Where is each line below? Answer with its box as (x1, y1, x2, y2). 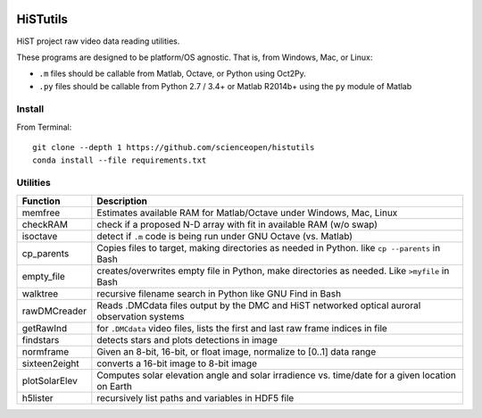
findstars (21, 333, 60, 346)
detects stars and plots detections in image (96, 333, 278, 346)
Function (21, 195, 61, 207)
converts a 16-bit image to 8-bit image (96, 357, 258, 370)
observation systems (96, 310, 185, 322)
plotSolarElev (21, 374, 78, 387)
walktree (21, 287, 59, 299)
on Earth (96, 380, 133, 392)
